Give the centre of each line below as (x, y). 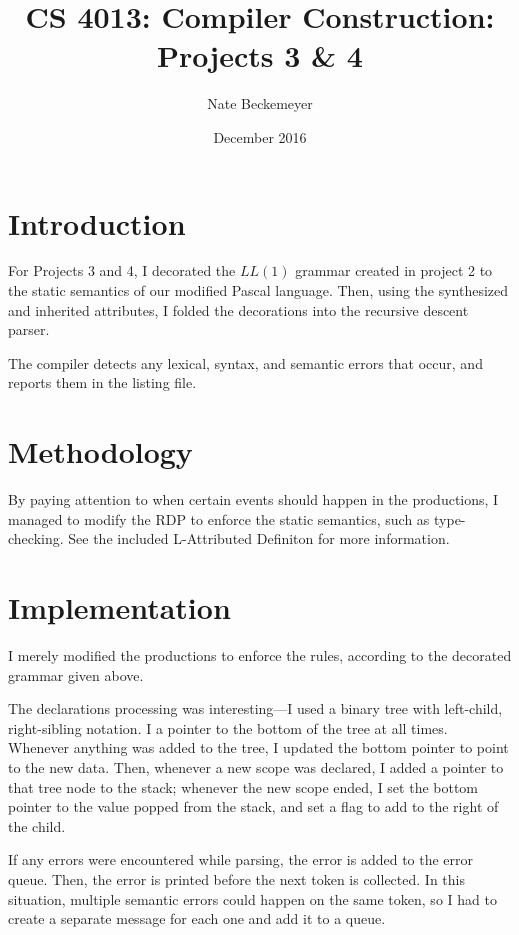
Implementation (119, 607)
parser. (29, 329)
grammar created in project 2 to (394, 270)
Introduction (97, 222)
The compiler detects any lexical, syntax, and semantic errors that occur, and (245, 362)
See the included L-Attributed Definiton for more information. (259, 538)
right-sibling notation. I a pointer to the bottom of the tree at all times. (228, 727)
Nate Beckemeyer (260, 103)
